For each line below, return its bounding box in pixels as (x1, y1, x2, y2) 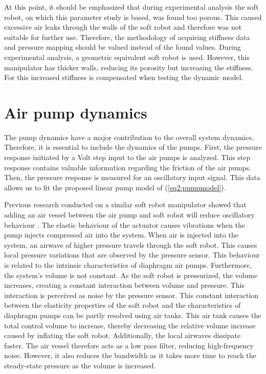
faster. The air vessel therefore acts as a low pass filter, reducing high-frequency (4, 340, 254, 350)
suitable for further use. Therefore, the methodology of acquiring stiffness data (4, 31, 250, 42)
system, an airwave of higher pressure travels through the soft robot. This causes (4, 239, 257, 250)
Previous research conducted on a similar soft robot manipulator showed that (4, 199, 247, 210)
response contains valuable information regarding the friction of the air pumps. (4, 162, 251, 172)
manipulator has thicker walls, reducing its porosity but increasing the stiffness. (4, 62, 253, 72)
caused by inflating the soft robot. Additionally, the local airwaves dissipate (4, 330, 241, 341)
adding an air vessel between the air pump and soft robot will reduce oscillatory (4, 209, 255, 220)
